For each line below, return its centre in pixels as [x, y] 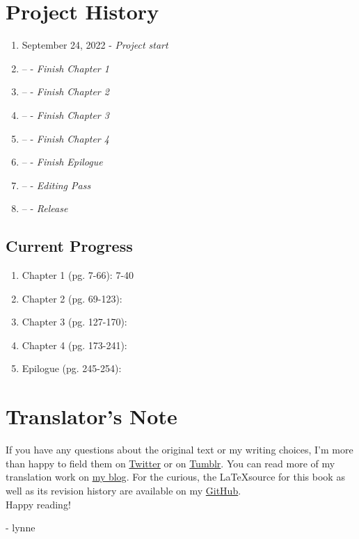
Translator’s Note [91, 416]
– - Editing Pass [56, 185]
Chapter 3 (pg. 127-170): [74, 322]
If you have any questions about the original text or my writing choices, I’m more [179, 450]
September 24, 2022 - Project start [95, 45]
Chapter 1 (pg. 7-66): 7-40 [78, 275]
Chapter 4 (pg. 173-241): [74, 345]
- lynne [21, 528]
